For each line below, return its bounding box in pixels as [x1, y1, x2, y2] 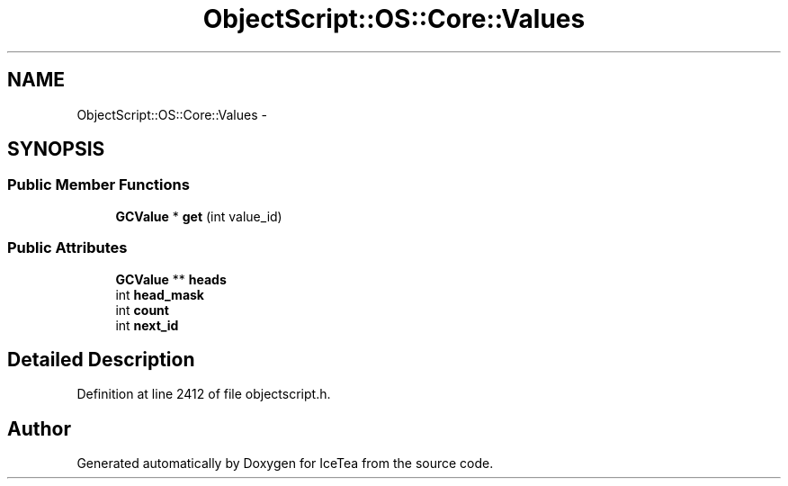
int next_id [115, 317, 179, 333]
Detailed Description [7, 347, 195, 371]
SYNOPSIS [7, 138, 105, 161]
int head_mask [115, 286, 204, 302]
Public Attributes [7, 238, 128, 257]
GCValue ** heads [115, 271, 227, 287]
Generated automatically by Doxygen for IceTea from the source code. [76, 455, 494, 472]
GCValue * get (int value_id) [115, 208, 282, 224]
